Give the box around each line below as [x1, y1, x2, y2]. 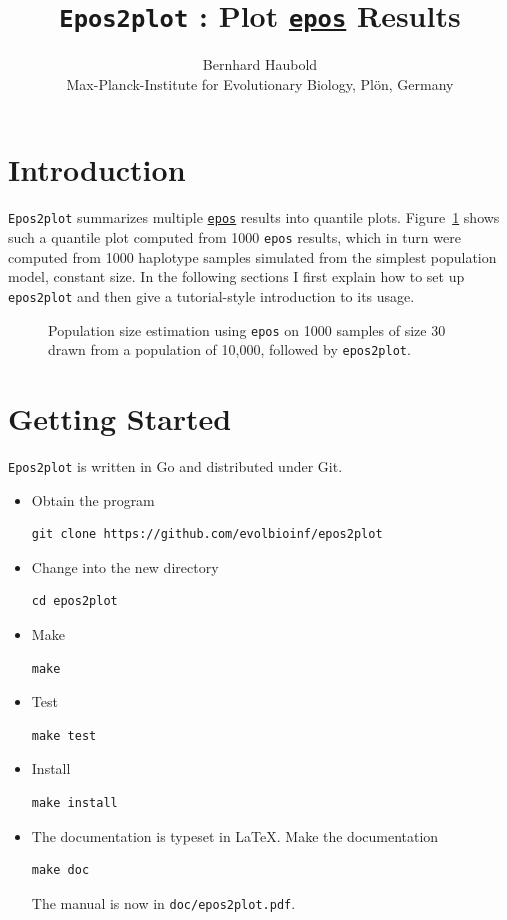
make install [31, 795, 118, 810]
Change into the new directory [31, 556, 219, 577]
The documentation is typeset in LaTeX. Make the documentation [31, 825, 439, 846]
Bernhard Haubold [202, 54, 318, 75]
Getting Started [8, 398, 232, 439]
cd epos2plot [31, 594, 118, 609]
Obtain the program [31, 489, 155, 510]
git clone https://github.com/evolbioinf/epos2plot [31, 527, 383, 542]
